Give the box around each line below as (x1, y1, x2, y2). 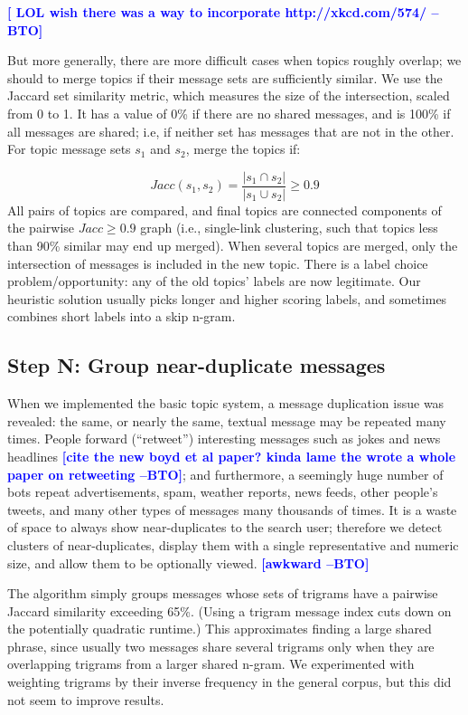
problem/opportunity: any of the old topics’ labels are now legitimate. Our (7, 272, 421, 291)
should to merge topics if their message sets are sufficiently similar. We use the (7, 68, 443, 87)
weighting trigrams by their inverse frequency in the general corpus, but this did (7, 672, 452, 691)
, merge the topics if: (185, 139, 301, 158)
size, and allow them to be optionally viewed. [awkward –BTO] (7, 553, 370, 572)
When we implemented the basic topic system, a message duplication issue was (7, 394, 445, 413)
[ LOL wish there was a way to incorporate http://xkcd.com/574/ (7, 3, 427, 21)
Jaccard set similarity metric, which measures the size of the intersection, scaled (7, 86, 450, 105)
